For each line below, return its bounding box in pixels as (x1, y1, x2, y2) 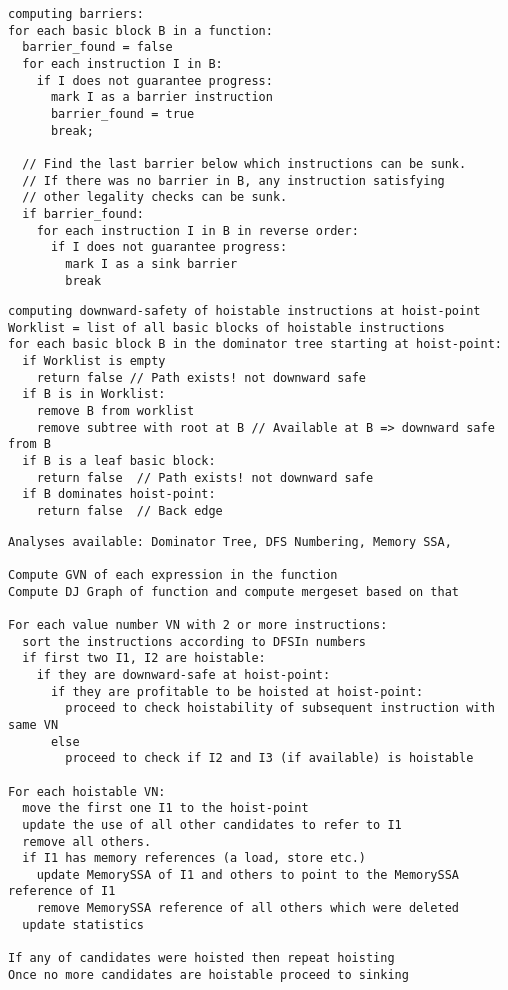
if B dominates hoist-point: (22, 487, 216, 502)
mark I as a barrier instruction (50, 90, 273, 105)
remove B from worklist (36, 404, 195, 419)
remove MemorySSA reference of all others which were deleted (36, 901, 460, 916)
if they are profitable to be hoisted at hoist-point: (50, 684, 424, 699)
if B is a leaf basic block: (22, 454, 216, 469)
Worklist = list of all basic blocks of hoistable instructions (8, 320, 445, 335)
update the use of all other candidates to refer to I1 (22, 817, 402, 832)
